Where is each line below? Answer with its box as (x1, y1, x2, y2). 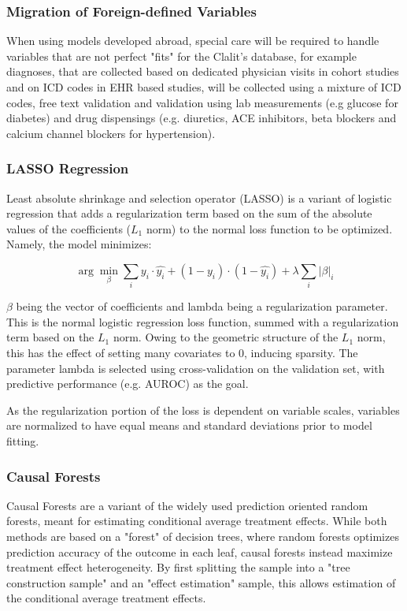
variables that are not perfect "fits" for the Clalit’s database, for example (6, 47, 357, 64)
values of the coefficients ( (6, 220, 131, 237)
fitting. (6, 433, 39, 449)
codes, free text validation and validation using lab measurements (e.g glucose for (6, 94, 398, 110)
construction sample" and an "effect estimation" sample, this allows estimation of (6, 574, 396, 591)
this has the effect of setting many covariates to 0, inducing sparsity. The (6, 345, 358, 361)
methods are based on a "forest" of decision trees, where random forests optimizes (6, 528, 399, 545)
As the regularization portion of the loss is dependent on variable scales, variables (6, 401, 400, 418)
